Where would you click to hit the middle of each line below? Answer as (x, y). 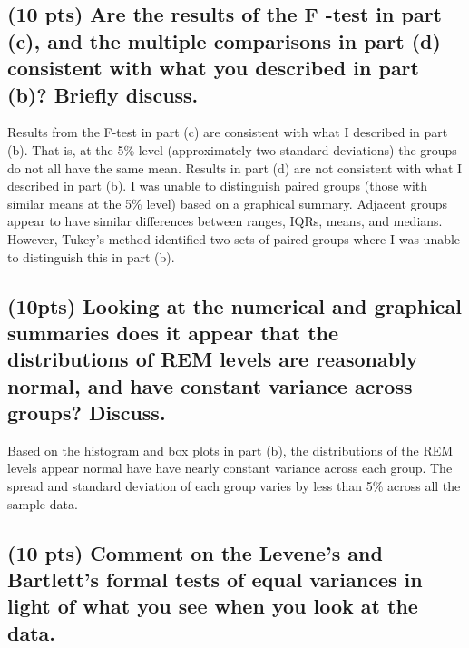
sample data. (43, 503)
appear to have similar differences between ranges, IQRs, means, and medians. (225, 221)
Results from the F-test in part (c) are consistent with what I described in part (228, 132)
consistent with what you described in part (213, 68)
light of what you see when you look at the (213, 606)
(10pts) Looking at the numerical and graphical (235, 305)
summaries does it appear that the (173, 332)
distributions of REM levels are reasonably (213, 359)
